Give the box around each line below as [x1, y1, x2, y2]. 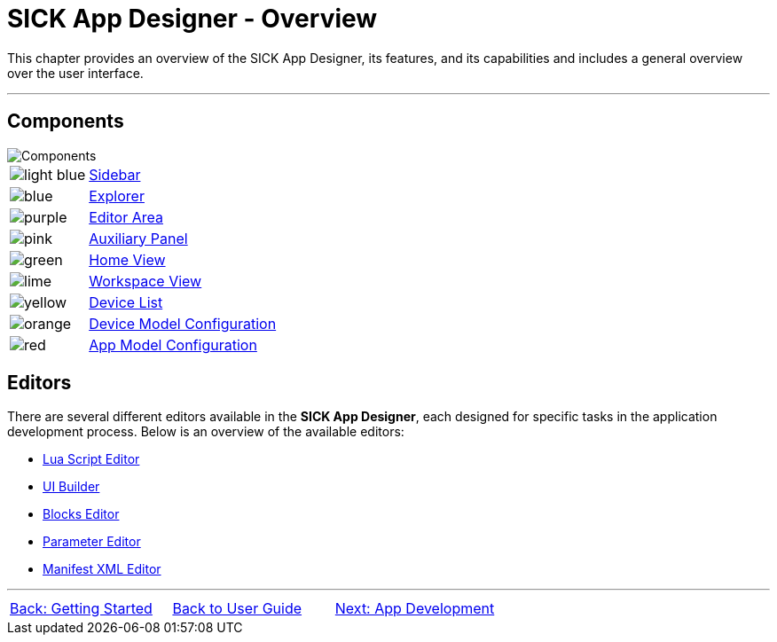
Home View [89, 250, 166, 269]
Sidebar [89, 165, 141, 184]
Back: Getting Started [10, 599, 153, 618]
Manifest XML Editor [43, 561, 161, 577]
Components [7, 110, 124, 133]
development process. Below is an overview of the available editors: [7, 424, 404, 440]
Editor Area [89, 207, 163, 226]
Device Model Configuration [89, 314, 277, 333]
